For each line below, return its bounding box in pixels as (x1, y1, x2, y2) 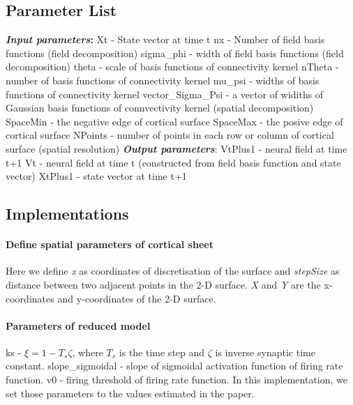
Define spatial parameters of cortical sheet (6, 237, 213, 252)
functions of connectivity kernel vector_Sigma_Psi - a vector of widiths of (6, 86, 324, 101)
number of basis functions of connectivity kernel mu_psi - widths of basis (6, 72, 320, 87)
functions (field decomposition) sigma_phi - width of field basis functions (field (6, 45, 344, 60)
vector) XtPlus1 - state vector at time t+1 (6, 169, 187, 183)
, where (72, 344, 103, 359)
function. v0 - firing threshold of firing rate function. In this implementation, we (6, 372, 347, 387)
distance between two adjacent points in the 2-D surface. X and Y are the (6, 277, 321, 291)
